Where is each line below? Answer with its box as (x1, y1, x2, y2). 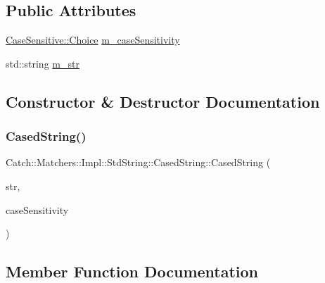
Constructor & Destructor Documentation (6, 90, 320, 112)
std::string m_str (6, 56, 79, 70)
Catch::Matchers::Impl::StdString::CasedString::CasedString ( (6, 155, 271, 170)
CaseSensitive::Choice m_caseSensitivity (6, 32, 180, 47)
